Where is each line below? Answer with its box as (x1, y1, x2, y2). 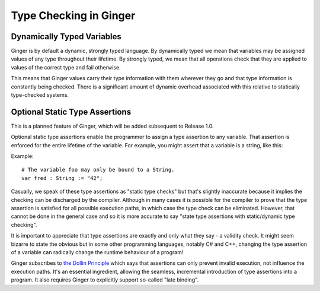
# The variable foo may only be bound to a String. (21, 166, 175, 173)
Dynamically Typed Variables (11, 31, 121, 42)
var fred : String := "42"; (21, 175, 103, 181)
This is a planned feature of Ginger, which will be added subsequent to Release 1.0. (11, 122, 214, 129)
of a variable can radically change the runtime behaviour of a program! (11, 249, 184, 255)
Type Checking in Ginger (11, 9, 136, 22)
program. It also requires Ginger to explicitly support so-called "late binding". (11, 276, 199, 283)
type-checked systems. (11, 91, 69, 99)
